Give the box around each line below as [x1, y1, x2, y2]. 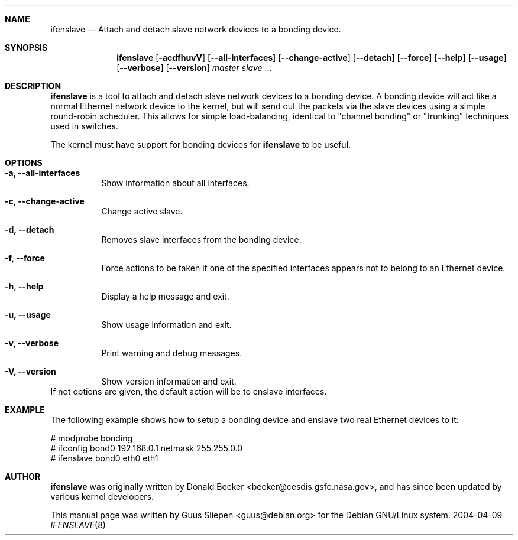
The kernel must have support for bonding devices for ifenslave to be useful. [50, 139, 351, 149]
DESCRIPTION [5, 81, 61, 91]
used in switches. [50, 121, 118, 131]
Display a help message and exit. [101, 291, 229, 301]
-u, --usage [5, 310, 51, 320]
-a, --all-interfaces [5, 168, 80, 178]
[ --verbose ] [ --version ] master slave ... [116, 63, 272, 73]
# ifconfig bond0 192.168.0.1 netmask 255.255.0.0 [50, 443, 243, 453]
